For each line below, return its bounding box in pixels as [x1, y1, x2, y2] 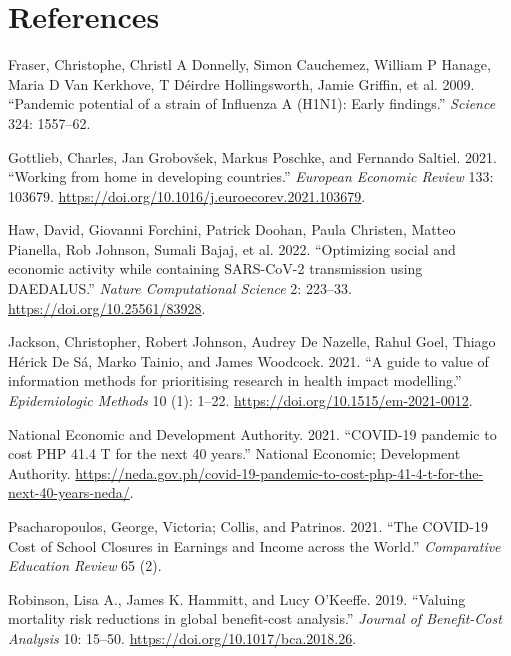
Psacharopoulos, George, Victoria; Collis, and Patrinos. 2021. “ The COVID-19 [8, 516, 488, 536]
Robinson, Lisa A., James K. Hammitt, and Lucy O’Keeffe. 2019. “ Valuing [8, 588, 466, 609]
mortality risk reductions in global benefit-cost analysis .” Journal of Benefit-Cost [8, 608, 502, 629]
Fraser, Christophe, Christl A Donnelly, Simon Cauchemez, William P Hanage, [8, 54, 491, 75]
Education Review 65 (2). [8, 555, 162, 576]
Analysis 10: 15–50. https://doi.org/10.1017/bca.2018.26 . [8, 627, 357, 648]
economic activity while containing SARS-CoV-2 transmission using [8, 258, 423, 279]
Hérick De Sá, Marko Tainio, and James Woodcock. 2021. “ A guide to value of [8, 350, 489, 371]
